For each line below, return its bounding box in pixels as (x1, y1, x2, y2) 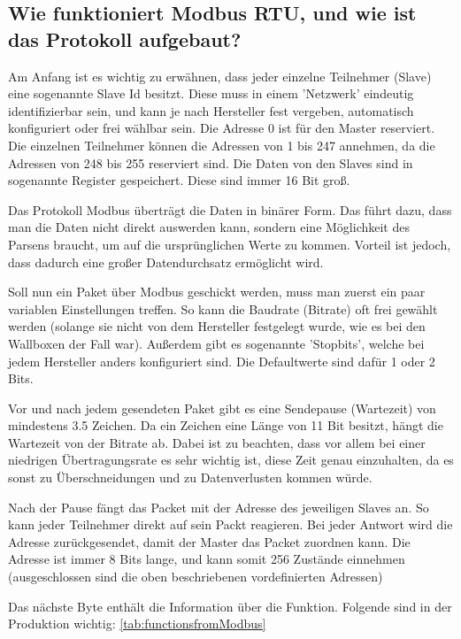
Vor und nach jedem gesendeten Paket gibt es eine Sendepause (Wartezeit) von (8, 398, 436, 417)
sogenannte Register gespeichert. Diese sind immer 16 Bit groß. (8, 171, 350, 189)
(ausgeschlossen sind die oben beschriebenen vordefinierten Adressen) (8, 567, 383, 586)
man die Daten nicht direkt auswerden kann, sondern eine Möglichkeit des (8, 218, 410, 236)
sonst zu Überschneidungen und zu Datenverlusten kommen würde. (8, 468, 373, 487)
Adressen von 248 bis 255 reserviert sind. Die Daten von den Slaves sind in (8, 153, 413, 172)
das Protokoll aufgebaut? (8, 25, 242, 52)
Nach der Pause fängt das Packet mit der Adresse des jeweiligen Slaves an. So (8, 497, 429, 516)
